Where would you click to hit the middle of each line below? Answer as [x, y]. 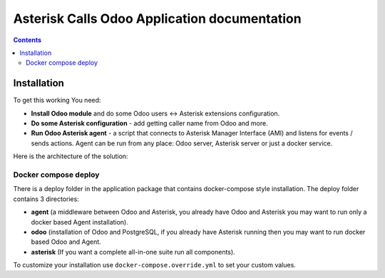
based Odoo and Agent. [66, 242]
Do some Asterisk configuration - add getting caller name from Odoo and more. [149, 123]
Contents [27, 40]
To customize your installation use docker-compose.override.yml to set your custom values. [154, 265]
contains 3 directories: [46, 199]
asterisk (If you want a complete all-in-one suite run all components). [133, 252]
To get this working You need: [57, 101]
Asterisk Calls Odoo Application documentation [158, 19]
